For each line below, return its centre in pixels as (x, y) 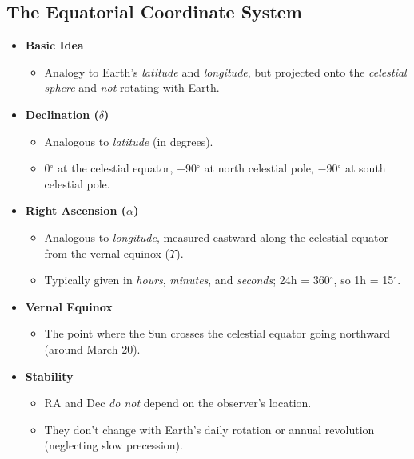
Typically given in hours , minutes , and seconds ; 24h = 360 (187, 280)
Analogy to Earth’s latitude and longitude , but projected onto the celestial (225, 71)
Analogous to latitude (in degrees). (129, 141)
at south (365, 168)
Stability (49, 376)
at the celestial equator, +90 (127, 168)
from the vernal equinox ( (107, 253)
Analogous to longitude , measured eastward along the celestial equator (216, 237)
